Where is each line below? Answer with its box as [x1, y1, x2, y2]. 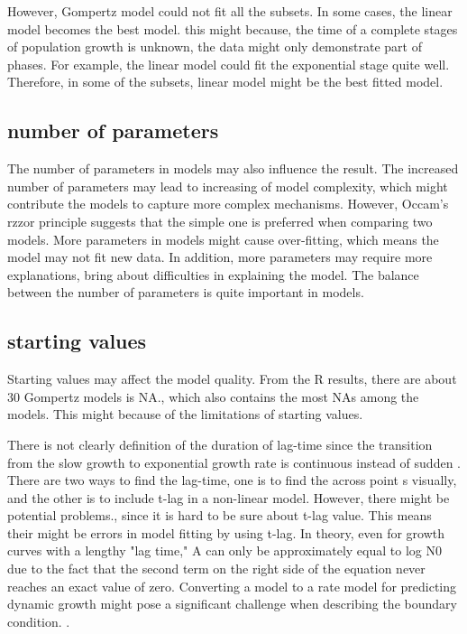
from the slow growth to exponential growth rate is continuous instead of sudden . [7, 452, 462, 471]
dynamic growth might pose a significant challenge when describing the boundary [7, 594, 457, 613]
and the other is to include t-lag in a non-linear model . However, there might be [7, 488, 450, 507]
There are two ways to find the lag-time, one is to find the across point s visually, [7, 471, 457, 489]
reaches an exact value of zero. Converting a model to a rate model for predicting [7, 576, 457, 595]
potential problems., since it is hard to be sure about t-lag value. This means [7, 506, 432, 525]
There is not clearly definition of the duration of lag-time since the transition [7, 434, 433, 453]
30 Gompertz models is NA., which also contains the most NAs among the [7, 387, 419, 406]
